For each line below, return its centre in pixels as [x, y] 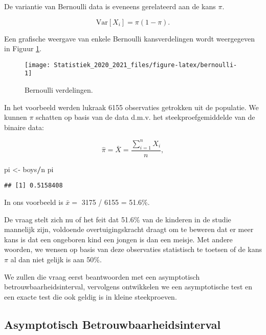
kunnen [16, 117]
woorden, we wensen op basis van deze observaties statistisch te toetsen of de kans [133, 249]
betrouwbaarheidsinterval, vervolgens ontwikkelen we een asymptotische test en [128, 287]
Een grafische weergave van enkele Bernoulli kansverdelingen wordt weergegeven [129, 38]
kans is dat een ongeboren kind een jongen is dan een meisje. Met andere [118, 239]
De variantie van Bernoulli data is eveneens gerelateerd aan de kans [110, 6]
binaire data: [24, 127]
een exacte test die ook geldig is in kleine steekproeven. [91, 296]
